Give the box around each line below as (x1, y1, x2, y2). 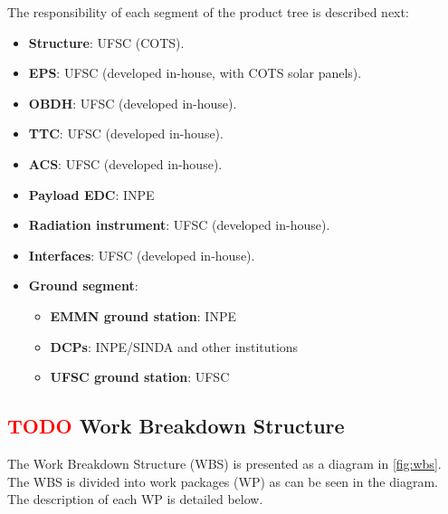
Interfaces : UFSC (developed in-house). (28, 245, 255, 264)
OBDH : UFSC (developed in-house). (28, 93, 237, 112)
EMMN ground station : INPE (50, 306, 236, 325)
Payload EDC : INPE (28, 185, 155, 204)
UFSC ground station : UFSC (50, 367, 230, 386)
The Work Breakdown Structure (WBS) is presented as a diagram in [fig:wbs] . (7, 453, 442, 472)
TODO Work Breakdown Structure (7, 412, 345, 440)
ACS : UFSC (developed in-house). (28, 154, 223, 173)
